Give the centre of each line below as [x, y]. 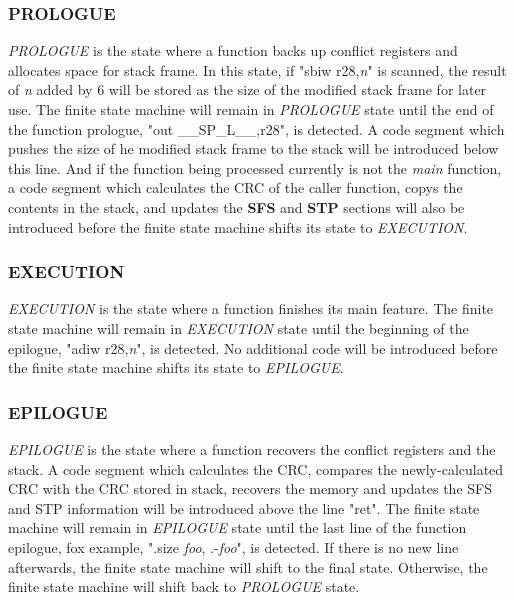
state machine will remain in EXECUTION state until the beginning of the [238, 327]
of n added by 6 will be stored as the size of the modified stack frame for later [247, 89]
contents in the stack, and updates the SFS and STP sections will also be [236, 206]
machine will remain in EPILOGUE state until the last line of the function [237, 527]
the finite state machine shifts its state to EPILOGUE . [176, 367]
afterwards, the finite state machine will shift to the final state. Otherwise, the [248, 566]
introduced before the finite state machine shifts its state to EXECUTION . [238, 226]
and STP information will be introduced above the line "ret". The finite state [244, 507]
